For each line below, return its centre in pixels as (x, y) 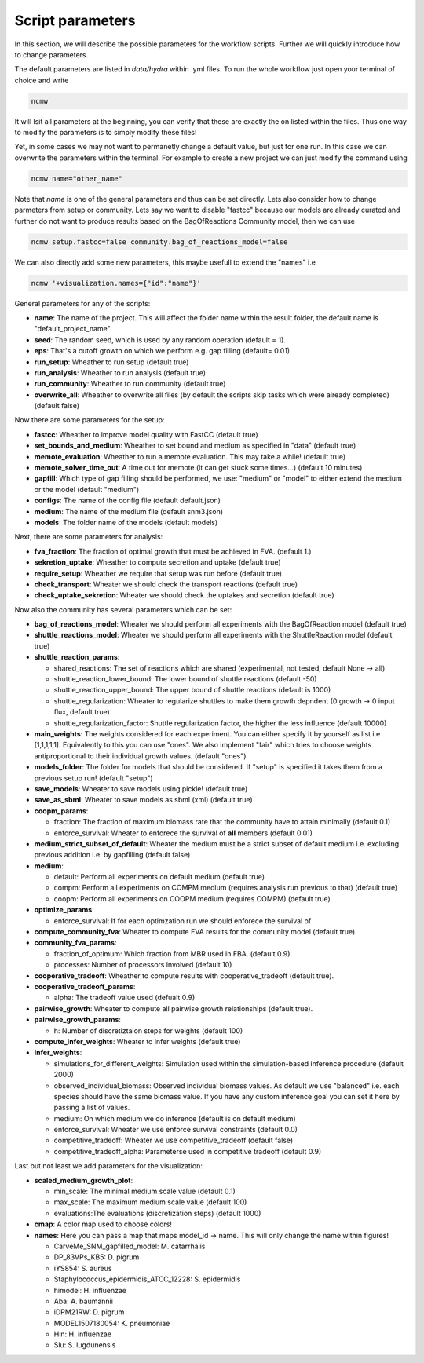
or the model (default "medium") (87, 489)
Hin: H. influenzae (83, 1334)
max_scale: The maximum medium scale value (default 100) (150, 1202)
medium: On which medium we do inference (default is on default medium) (175, 1118)
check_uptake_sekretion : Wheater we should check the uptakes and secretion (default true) (185, 595)
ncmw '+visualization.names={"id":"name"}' (116, 283)
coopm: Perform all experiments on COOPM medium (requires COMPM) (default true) (192, 898)
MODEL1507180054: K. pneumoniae (112, 1323)
